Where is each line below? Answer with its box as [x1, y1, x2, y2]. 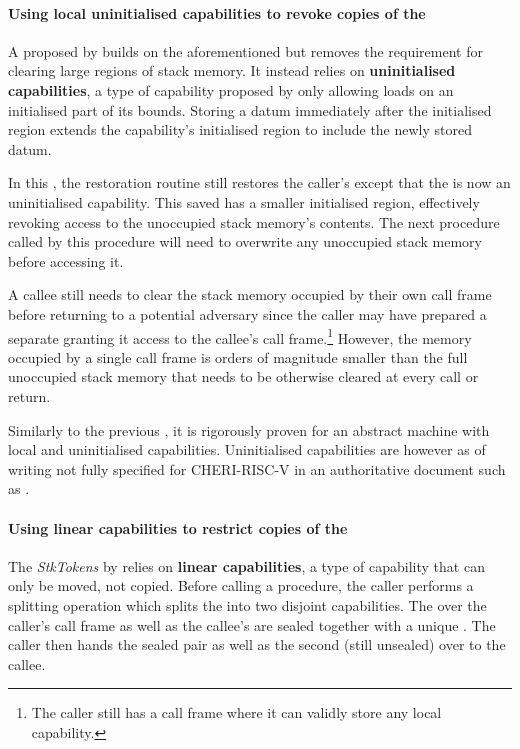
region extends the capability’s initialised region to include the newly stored [8, 119, 473, 140]
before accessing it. [8, 250, 124, 271]
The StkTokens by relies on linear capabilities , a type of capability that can [8, 555, 485, 576]
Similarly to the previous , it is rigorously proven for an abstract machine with [8, 419, 490, 440]
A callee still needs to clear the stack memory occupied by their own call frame [8, 284, 492, 305]
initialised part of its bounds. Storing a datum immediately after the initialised [8, 99, 492, 120]
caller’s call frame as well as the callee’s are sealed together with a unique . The [8, 614, 496, 635]
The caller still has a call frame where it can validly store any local [31, 702, 442, 723]
